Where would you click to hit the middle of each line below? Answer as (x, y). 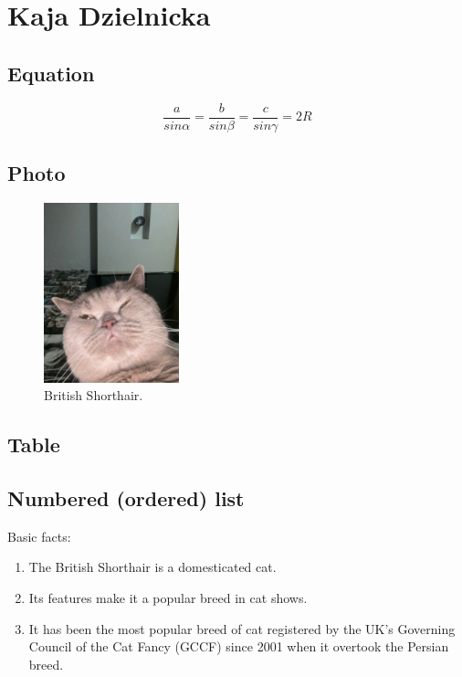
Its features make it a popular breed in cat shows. (168, 598)
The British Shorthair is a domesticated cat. (152, 567)
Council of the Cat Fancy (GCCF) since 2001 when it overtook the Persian (239, 646)
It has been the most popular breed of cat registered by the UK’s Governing (242, 628)
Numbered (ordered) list (126, 498)
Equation (51, 73)
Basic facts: (39, 536)
